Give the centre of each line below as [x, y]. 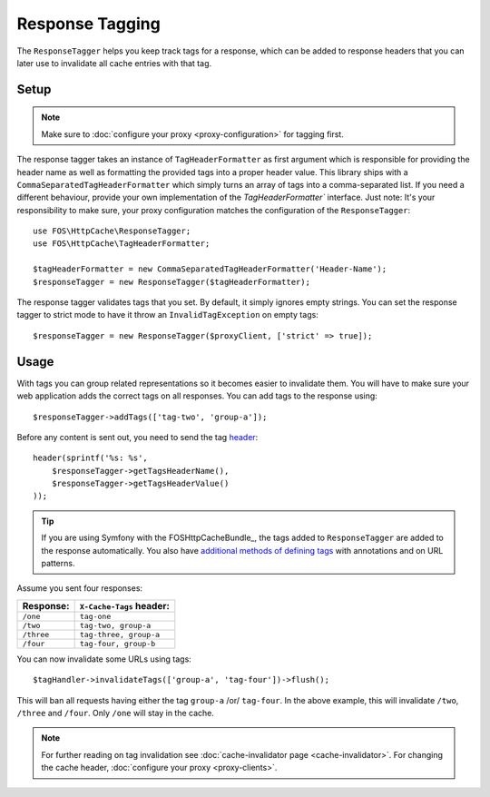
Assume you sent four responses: [80, 588]
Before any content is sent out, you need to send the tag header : [137, 437]
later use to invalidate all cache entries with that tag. [114, 63]
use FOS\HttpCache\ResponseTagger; [112, 231]
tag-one [95, 616]
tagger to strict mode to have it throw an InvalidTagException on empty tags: [168, 315]
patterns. [58, 564]
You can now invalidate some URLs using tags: [104, 659]
